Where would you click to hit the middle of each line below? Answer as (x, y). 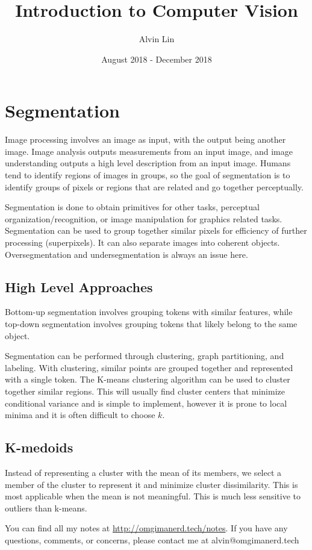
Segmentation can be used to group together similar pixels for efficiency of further (156, 230)
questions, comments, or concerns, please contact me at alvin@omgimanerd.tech (152, 539)
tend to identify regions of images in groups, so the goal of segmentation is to (148, 175)
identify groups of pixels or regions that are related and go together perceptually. (154, 186)
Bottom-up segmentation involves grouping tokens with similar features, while (149, 312)
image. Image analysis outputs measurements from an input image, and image (149, 151)
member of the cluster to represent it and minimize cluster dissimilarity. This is (151, 484)
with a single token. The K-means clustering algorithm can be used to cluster (148, 379)
